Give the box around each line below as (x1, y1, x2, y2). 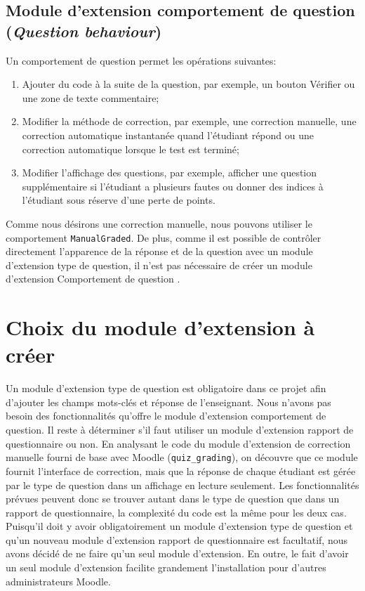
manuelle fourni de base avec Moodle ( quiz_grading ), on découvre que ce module (6, 450, 358, 465)
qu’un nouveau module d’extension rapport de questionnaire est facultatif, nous (6, 532, 348, 547)
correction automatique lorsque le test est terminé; (22, 141, 239, 156)
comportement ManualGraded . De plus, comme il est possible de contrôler (6, 230, 321, 245)
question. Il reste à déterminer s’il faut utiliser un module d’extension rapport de (6, 422, 354, 437)
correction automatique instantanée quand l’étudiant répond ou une (22, 127, 314, 142)
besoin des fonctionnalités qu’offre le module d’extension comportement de (6, 408, 326, 423)
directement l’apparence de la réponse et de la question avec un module (6, 244, 313, 259)
